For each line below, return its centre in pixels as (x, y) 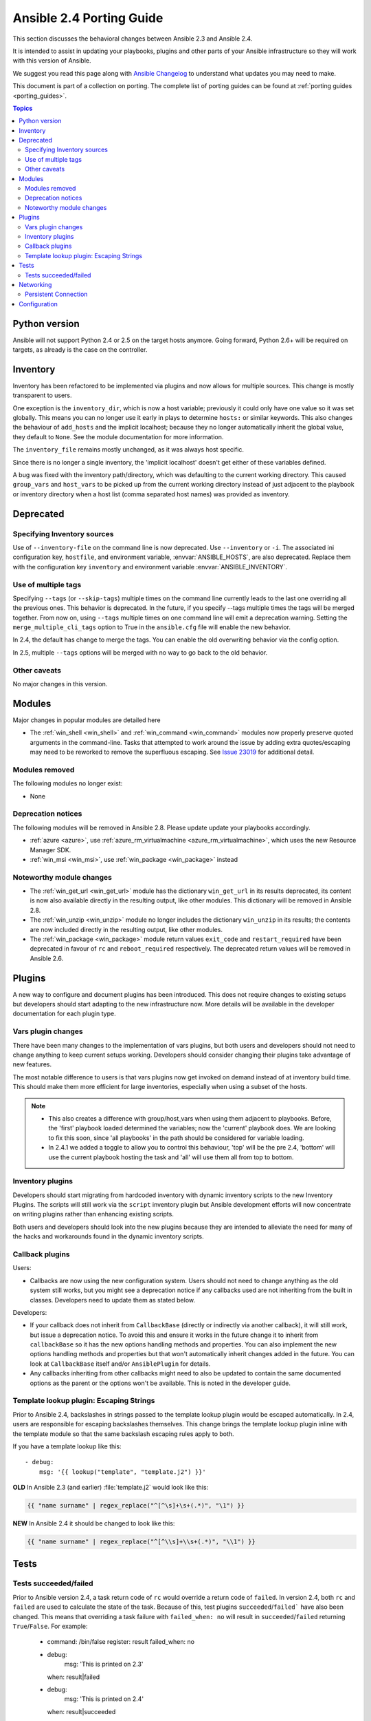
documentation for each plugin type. (64, 1014)
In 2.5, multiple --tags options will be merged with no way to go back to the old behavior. (140, 652)
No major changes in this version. (60, 684)
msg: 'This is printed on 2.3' (104, 1664)
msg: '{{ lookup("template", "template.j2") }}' (122, 1472)
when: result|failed (74, 1677)
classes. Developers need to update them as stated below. (113, 1300)
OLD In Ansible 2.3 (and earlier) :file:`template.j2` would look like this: (111, 1488)
